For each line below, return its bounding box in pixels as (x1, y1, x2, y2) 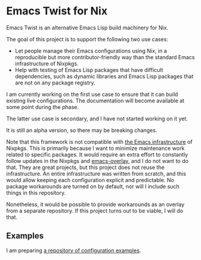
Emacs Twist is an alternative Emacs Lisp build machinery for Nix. (6, 24, 169, 31)
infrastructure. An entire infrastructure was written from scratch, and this (6, 170, 187, 177)
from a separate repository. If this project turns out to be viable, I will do (6, 207, 184, 214)
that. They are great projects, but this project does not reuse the (6, 164, 165, 171)
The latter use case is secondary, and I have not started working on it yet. (6, 115, 188, 122)
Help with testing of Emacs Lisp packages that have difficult (14, 66, 163, 73)
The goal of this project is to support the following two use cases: (6, 35, 169, 43)
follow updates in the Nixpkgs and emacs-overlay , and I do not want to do (6, 157, 189, 164)
